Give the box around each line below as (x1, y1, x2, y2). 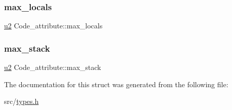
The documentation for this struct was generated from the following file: (4, 79, 228, 89)
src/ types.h (4, 96, 39, 106)
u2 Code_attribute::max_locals (4, 20, 103, 31)
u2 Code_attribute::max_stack (4, 62, 101, 72)
